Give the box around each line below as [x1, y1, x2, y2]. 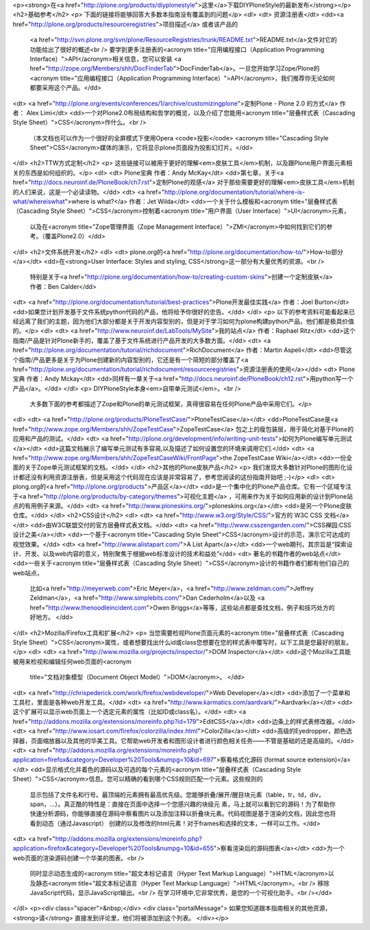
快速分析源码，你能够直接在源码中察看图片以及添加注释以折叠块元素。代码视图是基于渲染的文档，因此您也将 [29, 809, 336, 818]
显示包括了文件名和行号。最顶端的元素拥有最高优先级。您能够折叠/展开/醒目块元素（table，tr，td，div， [29, 790, 325, 799]
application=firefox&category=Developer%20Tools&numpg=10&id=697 [12, 755, 214, 764]
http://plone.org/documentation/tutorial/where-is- [164, 188, 305, 196]
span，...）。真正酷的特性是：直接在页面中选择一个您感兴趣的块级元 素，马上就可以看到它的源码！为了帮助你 [29, 800, 336, 808]
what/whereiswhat [12, 197, 65, 205]
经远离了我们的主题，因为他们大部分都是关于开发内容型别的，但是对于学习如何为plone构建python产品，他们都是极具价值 [12, 317, 354, 325]
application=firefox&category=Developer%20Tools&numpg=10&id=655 [12, 844, 214, 853]
